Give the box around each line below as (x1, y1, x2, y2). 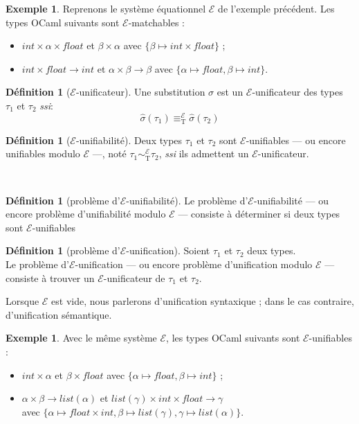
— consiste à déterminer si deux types (178, 206, 340, 221)
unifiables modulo (6, 146, 80, 161)
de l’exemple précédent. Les (218, 1, 335, 15)
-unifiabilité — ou (253, 193, 329, 207)
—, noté (92, 146, 127, 161)
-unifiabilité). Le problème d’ (126, 193, 248, 207)
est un (217, 85, 243, 99)
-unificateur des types (252, 85, 343, 99)
